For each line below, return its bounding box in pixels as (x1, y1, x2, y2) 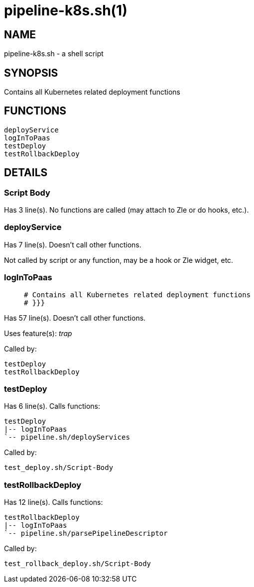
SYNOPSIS (4, 66, 58, 79)
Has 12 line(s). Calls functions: (4, 498, 103, 507)
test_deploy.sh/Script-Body (4, 464, 114, 472)
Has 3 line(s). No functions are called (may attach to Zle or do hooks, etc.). (4, 206, 249, 215)
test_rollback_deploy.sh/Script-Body (4, 560, 151, 568)
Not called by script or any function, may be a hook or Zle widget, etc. (4, 255, 234, 264)
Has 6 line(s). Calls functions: (4, 402, 100, 411)
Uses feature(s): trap (4, 329, 72, 338)
